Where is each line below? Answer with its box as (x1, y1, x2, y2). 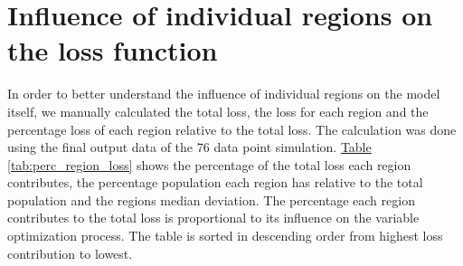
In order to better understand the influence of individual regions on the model (7, 84, 440, 103)
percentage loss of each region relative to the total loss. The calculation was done (7, 119, 457, 138)
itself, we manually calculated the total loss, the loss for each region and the (7, 101, 429, 120)
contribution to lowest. (7, 243, 133, 262)
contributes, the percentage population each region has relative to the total (7, 173, 423, 192)
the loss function (7, 32, 218, 69)
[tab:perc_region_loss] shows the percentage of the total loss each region (7, 155, 411, 174)
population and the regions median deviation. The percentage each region (7, 190, 415, 209)
